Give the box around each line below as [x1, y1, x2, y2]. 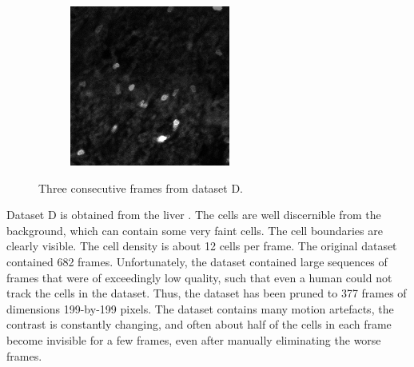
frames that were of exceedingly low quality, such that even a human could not [6, 269, 392, 285]
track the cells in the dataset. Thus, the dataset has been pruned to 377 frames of [6, 285, 407, 301]
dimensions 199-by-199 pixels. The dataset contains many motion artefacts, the [6, 300, 394, 317]
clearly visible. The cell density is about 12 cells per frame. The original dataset [6, 237, 397, 254]
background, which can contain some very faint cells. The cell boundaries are [6, 221, 383, 238]
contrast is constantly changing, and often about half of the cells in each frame [6, 316, 392, 333]
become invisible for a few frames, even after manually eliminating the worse [6, 331, 381, 348]
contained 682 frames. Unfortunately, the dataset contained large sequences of [6, 253, 388, 269]
